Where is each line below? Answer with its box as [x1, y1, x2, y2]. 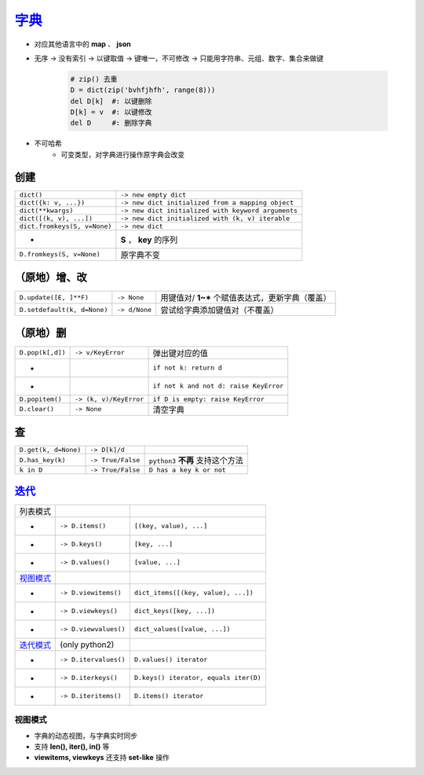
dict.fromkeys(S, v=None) [19, 222, 112, 230]
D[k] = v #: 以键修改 [70, 108, 152, 117]
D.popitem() [19, 395, 62, 403]
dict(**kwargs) [19, 206, 74, 215]
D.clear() [19, 405, 55, 413]
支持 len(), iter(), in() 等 [34, 741, 110, 751]
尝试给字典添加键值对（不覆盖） [160, 305, 279, 316]
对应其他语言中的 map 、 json [34, 39, 131, 49]
